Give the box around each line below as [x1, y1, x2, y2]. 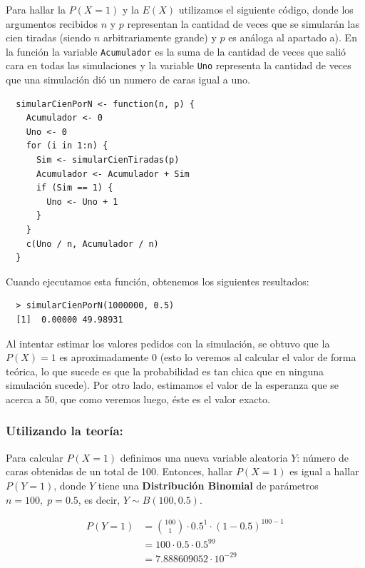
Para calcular [6, 450, 63, 465]
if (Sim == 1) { [36, 183, 113, 193]
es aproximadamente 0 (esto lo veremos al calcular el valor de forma [59, 350, 356, 365]
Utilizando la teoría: [6, 422, 123, 440]
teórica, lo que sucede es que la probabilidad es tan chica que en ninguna [6, 363, 324, 378]
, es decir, [78, 492, 120, 507]
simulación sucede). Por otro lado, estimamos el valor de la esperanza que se [6, 377, 339, 392]
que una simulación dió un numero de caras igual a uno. [6, 72, 250, 87]
